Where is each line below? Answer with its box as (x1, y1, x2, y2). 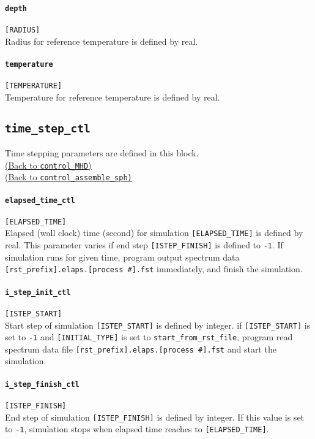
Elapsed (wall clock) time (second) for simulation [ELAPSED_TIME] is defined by (5, 226, 303, 239)
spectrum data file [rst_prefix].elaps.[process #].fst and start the (5, 342, 276, 355)
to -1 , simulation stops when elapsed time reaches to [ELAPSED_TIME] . (5, 422, 269, 435)
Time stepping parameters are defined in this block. (5, 147, 199, 159)
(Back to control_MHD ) (5, 158, 92, 171)
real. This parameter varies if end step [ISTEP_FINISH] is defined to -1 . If (5, 239, 283, 251)
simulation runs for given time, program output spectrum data (5, 250, 240, 263)
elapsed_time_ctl (5, 196, 75, 205)
